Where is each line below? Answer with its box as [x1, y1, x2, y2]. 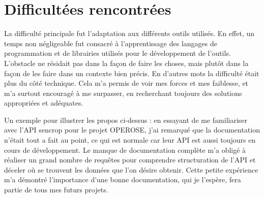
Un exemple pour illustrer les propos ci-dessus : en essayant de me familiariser [4, 114, 248, 125]
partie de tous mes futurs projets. [4, 184, 108, 195]
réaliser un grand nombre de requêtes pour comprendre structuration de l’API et [4, 154, 256, 165]
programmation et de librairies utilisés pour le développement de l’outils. [4, 48, 231, 58]
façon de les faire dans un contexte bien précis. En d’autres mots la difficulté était [4, 68, 259, 78]
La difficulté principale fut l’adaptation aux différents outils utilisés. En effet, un [4, 28, 254, 39]
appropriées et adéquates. [4, 97, 83, 108]
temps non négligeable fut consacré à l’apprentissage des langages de [4, 38, 217, 48]
